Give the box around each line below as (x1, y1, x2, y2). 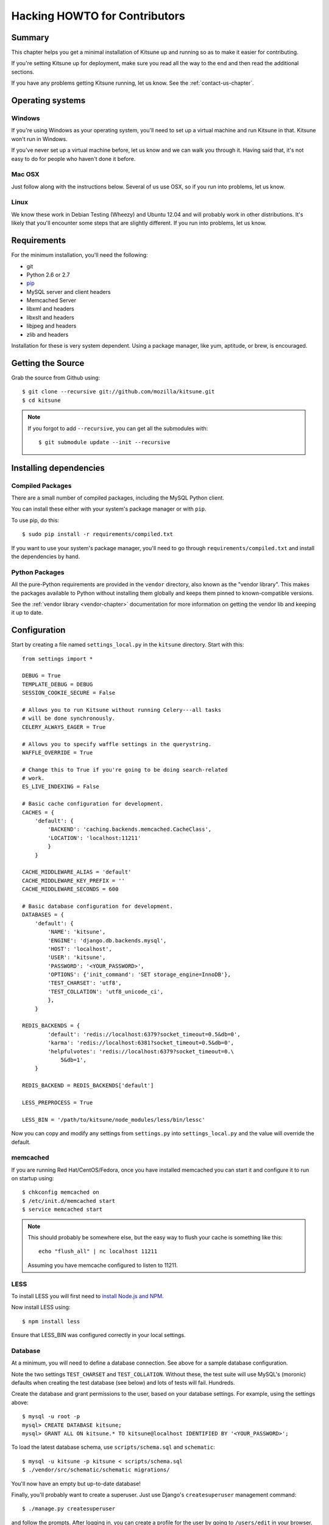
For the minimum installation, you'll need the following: (11, 251, 149, 259)
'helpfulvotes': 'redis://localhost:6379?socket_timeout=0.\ (48, 1048, 235, 1055)
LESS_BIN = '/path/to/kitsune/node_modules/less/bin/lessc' (22, 1116, 205, 1123)
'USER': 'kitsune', (48, 954, 106, 961)
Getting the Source (11, 357, 85, 368)
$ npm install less (22, 1318, 80, 1325)
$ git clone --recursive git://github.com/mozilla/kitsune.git (22, 388, 215, 395)
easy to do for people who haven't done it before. (11, 155, 136, 162)
